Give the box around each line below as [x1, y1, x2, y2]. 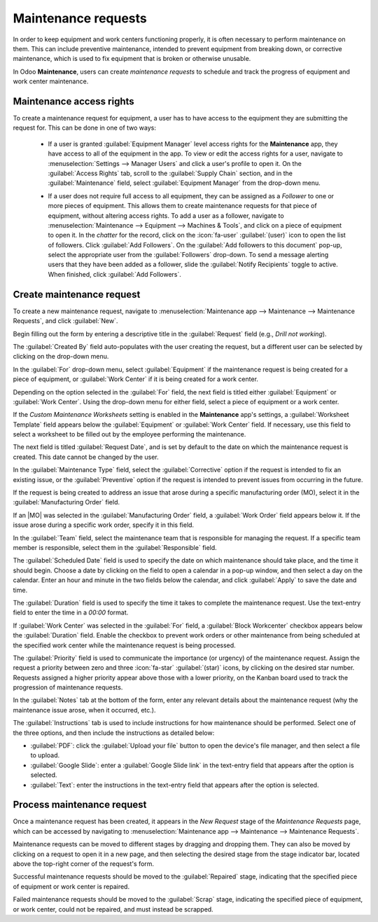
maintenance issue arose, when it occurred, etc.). [13, 706, 156, 714]
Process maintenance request [13, 799, 147, 811]
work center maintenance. [13, 77, 89, 85]
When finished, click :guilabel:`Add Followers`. [48, 270, 182, 278]
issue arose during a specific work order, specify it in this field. [13, 521, 195, 529]
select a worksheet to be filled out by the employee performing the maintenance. [13, 430, 246, 439]
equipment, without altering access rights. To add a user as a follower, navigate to [48, 211, 284, 220]
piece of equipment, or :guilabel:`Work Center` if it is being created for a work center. [13, 375, 259, 383]
